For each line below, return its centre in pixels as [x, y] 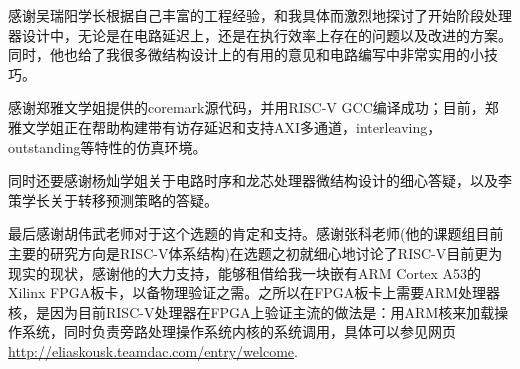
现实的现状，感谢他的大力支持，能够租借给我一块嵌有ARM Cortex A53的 [245, 272]
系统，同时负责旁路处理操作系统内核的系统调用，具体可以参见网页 [238, 331]
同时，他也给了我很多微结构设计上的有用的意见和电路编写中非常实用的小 [246, 54]
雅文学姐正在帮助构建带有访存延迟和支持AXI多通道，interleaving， [225, 126]
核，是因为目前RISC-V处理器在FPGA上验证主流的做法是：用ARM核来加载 [251, 311]
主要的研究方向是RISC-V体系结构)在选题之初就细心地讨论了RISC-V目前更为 [255, 252]
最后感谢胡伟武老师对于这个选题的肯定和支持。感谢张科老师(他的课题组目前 [256, 233]
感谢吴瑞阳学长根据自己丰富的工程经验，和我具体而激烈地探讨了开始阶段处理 [260, 15]
